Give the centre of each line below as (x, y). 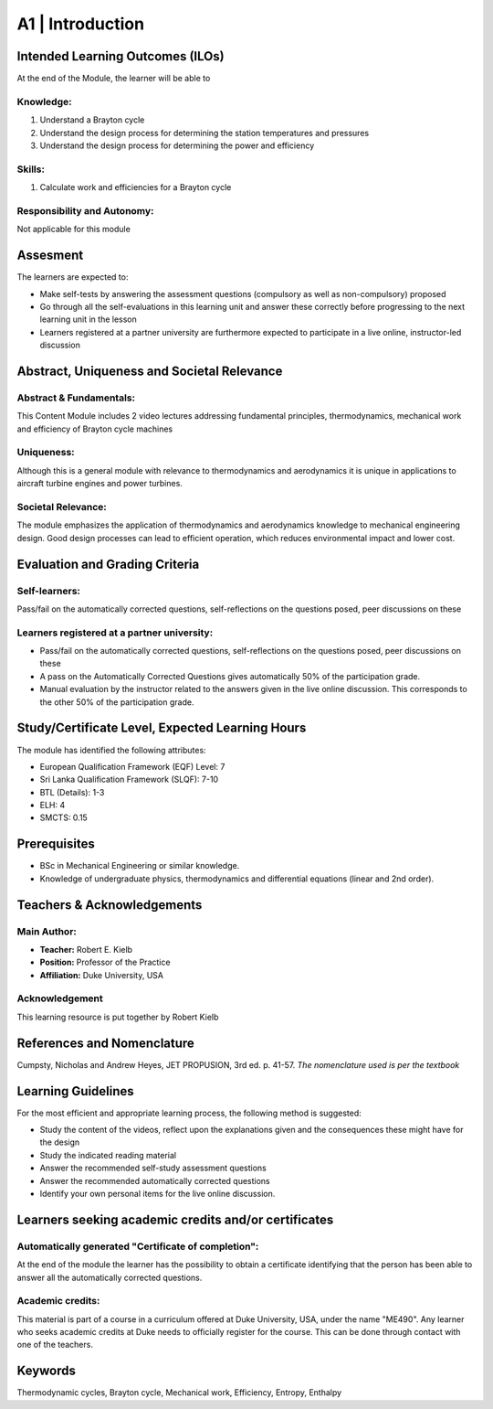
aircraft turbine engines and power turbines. (100, 484)
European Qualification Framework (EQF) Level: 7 (132, 766)
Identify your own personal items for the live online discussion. (157, 1193)
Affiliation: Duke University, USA (102, 975)
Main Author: (47, 931)
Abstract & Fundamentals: (76, 398)
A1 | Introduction (81, 24)
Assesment (50, 256)
